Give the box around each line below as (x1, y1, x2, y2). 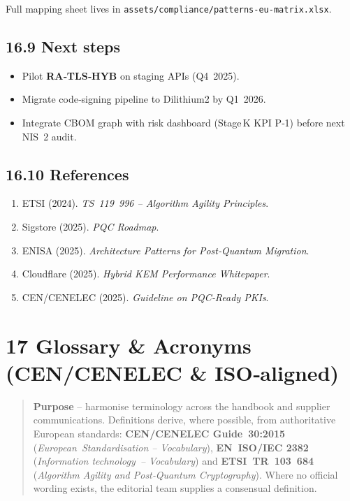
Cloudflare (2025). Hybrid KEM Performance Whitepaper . (22, 266, 270, 281)
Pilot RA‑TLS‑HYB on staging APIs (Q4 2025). (22, 68, 240, 82)
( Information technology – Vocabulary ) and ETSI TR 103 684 (33, 453, 314, 468)
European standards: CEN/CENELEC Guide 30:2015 (33, 426, 286, 440)
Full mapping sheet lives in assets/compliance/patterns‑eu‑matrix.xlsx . (6, 1, 332, 15)
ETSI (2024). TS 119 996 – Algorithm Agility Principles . (22, 196, 269, 210)
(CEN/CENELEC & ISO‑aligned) (6, 358, 340, 386)
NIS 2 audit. (22, 129, 77, 143)
